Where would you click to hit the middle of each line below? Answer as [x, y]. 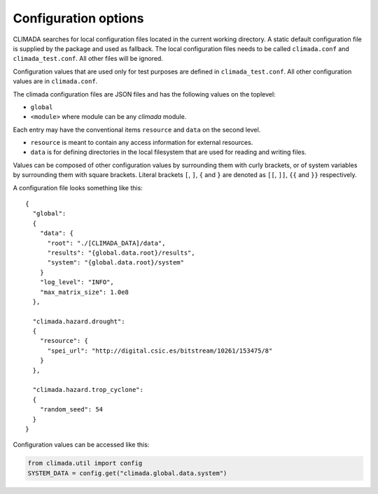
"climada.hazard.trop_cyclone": [88, 390]
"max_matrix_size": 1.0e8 [84, 292]
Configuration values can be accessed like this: [81, 445]
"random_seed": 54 [71, 410]
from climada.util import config [85, 463]
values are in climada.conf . [55, 81]
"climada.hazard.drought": [79, 321]
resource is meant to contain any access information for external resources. [142, 143]
